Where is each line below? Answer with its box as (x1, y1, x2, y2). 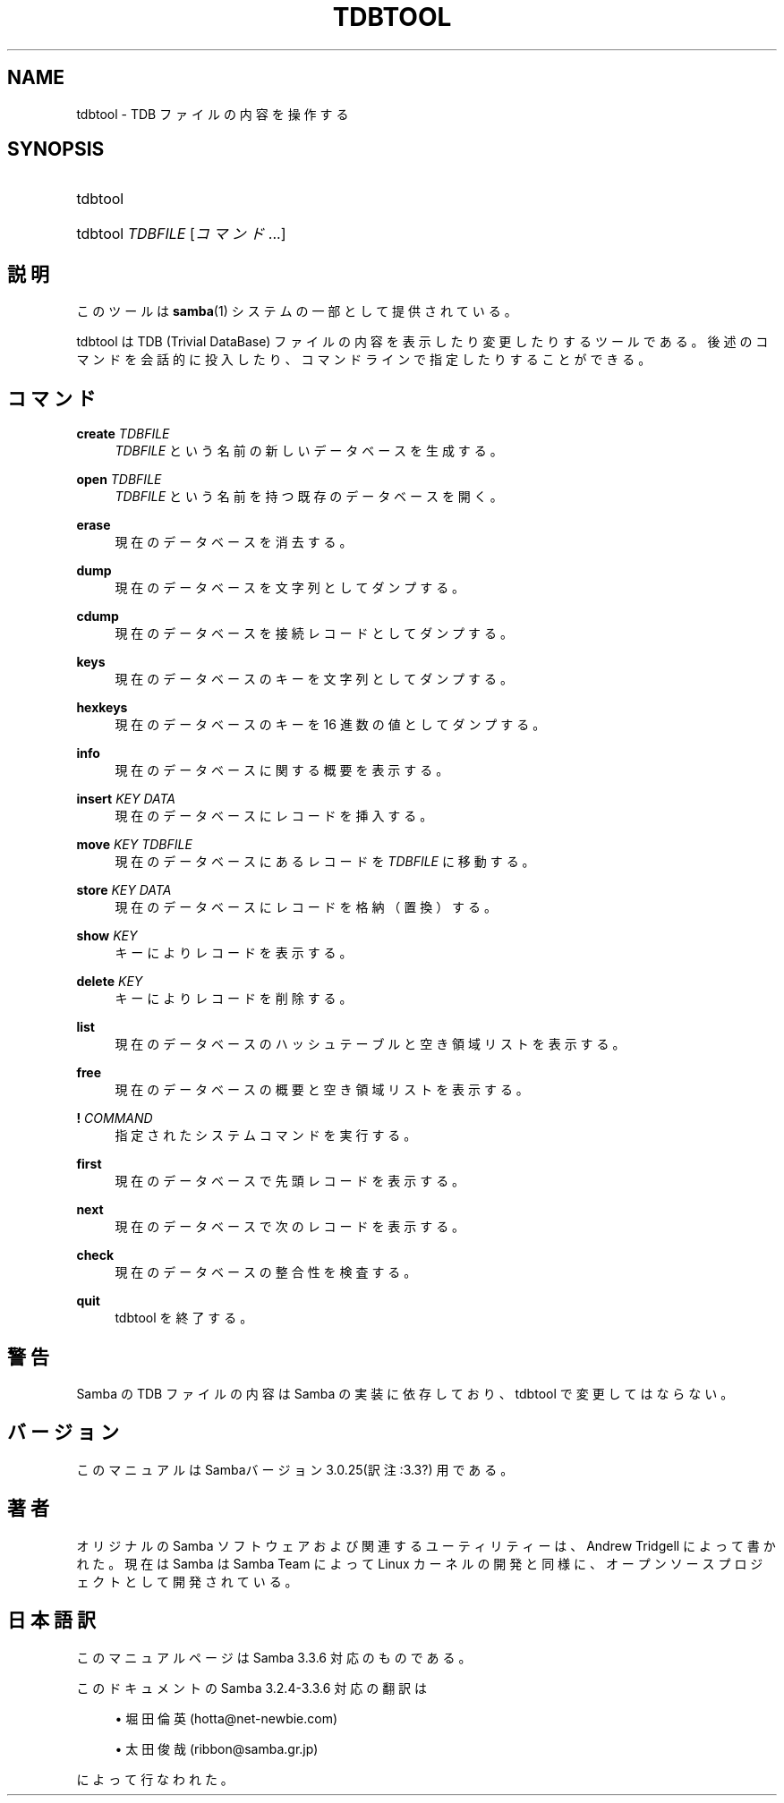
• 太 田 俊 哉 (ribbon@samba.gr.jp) (115, 1740, 319, 1756)
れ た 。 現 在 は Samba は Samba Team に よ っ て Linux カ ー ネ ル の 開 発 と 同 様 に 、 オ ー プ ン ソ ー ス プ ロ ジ (76, 1555, 763, 1571)
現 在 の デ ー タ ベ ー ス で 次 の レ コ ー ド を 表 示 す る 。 (115, 1219, 465, 1235)
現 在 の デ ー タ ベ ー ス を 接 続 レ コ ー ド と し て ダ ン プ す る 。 (115, 625, 513, 642)
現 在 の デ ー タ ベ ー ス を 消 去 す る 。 (115, 534, 353, 550)
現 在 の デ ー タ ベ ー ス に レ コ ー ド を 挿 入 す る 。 (115, 808, 433, 824)
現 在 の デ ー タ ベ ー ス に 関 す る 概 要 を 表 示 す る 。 (115, 762, 449, 778)
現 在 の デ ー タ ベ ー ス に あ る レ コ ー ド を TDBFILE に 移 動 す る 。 (115, 854, 535, 870)
